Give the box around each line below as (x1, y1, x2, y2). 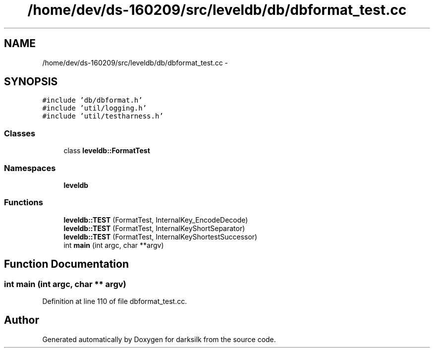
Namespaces (4, 163, 56, 173)
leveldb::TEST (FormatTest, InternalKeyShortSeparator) (63, 224, 245, 233)
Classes (4, 128, 36, 138)
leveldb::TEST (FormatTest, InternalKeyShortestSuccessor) (63, 232, 258, 241)
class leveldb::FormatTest (63, 146, 150, 155)
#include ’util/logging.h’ (42, 104, 147, 113)
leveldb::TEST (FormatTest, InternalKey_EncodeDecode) (63, 215, 248, 224)
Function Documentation (4, 258, 129, 271)
